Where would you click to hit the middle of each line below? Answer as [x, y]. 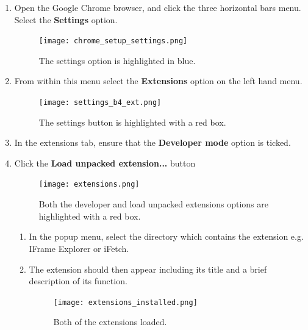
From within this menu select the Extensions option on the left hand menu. [158, 81]
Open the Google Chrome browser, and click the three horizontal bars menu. [158, 7]
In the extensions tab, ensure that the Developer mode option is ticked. [152, 142]
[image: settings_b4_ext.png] [100, 103]
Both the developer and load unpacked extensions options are [153, 204]
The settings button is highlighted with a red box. [132, 122]
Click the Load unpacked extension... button [105, 163]
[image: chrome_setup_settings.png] [113, 41]
